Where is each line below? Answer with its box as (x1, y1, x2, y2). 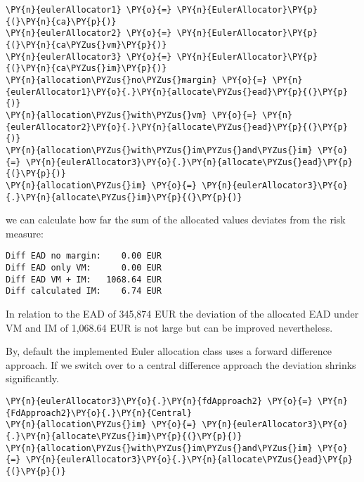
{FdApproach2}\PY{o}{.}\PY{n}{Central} (6, 408, 192, 418)
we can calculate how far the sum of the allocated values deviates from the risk (6, 212, 346, 227)
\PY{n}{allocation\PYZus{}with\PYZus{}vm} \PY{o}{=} (6, 110, 257, 120)
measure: (6, 226, 44, 240)
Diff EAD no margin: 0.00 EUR (6, 251, 162, 261)
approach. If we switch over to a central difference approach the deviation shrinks (6, 357, 356, 372)
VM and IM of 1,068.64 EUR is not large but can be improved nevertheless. (6, 320, 333, 334)
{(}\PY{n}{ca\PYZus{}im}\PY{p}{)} (6, 63, 167, 74)
